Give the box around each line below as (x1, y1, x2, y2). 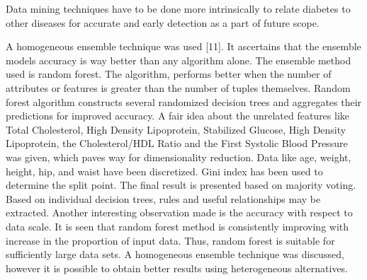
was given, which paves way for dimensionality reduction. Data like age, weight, (6, 149, 351, 164)
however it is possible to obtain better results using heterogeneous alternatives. (6, 260, 349, 275)
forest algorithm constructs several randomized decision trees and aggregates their (6, 94, 362, 109)
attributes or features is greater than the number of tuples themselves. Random (6, 80, 351, 95)
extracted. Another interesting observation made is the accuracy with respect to (6, 205, 353, 220)
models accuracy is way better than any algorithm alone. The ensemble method (6, 52, 351, 67)
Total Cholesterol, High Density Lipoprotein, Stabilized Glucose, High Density (6, 122, 346, 136)
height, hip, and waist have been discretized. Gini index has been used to (6, 163, 323, 178)
